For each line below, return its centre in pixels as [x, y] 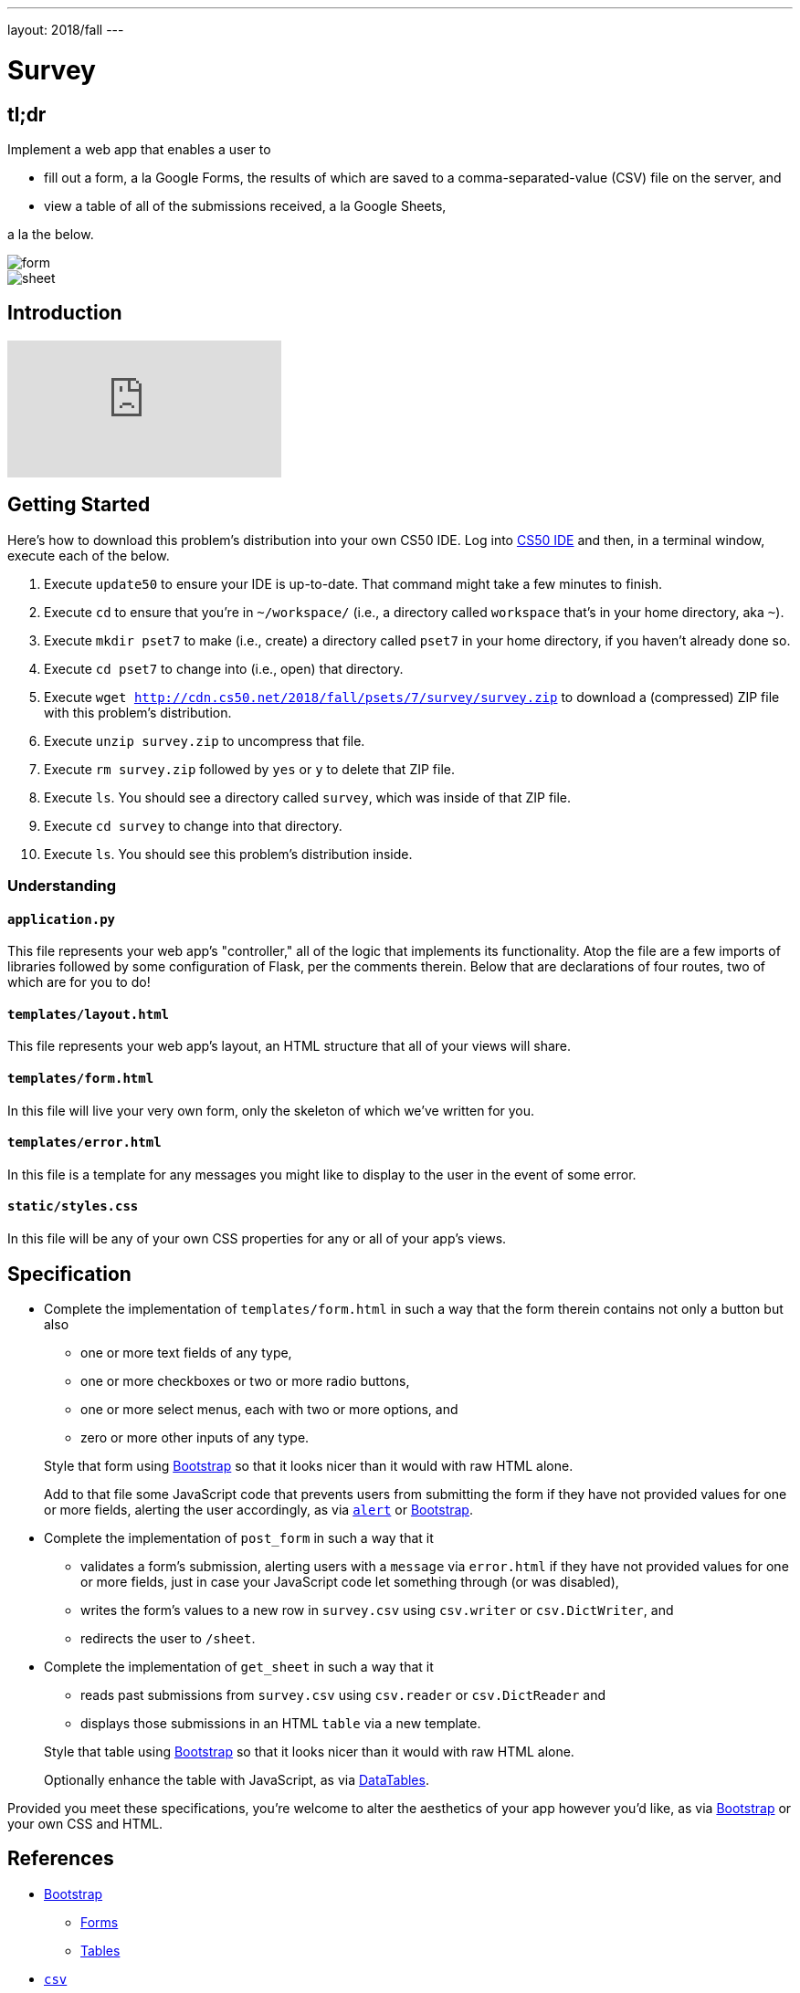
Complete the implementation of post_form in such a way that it [239, 1537]
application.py [62, 919]
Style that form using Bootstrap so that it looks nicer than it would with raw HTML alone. [309, 1465]
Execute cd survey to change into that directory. [193, 825]
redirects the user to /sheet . [168, 1638]
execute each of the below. [89, 555]
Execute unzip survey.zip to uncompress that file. [205, 740]
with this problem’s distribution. [138, 712]
